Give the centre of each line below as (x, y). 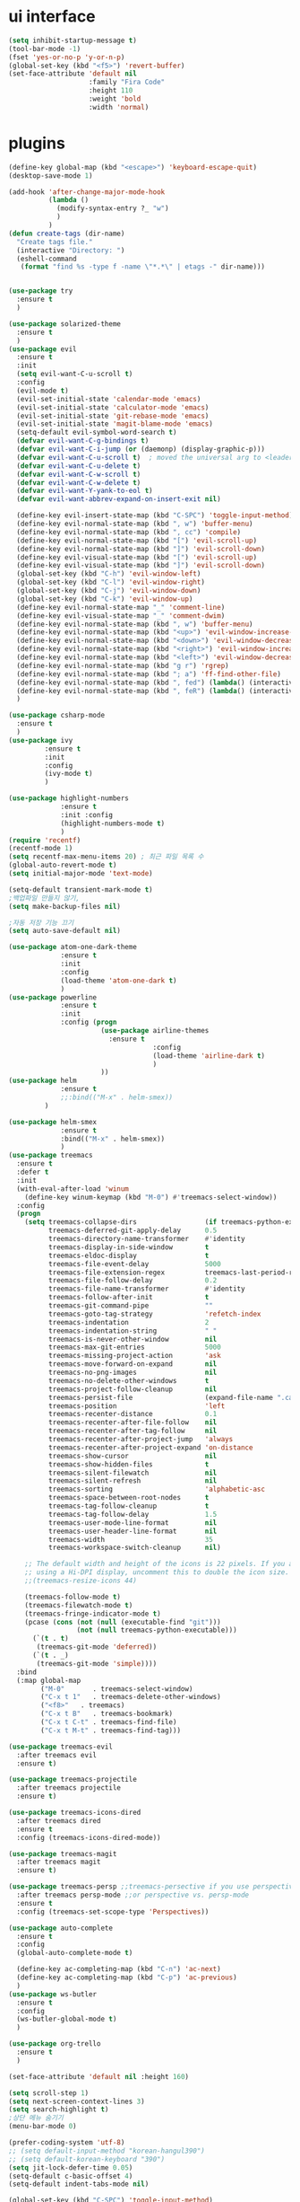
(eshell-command (47, 259)
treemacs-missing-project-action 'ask (134, 1356)
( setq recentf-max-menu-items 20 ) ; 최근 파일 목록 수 (106, 857)
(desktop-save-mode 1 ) (51, 176)
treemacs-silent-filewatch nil (133, 1473)
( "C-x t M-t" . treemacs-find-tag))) (111, 1731)
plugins (37, 143)
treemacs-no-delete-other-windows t (129, 1380)
